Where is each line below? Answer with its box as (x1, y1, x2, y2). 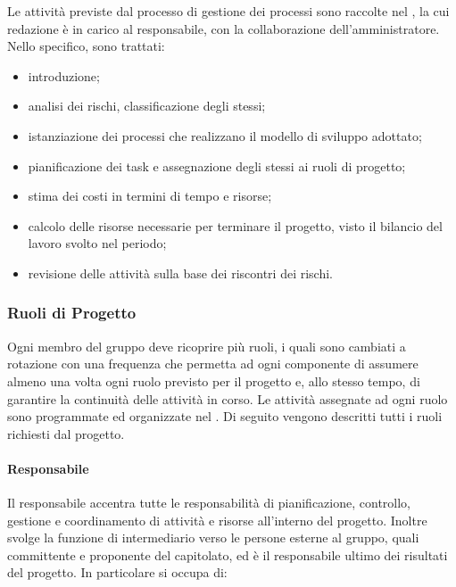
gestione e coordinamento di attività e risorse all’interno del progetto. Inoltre (7, 510, 427, 529)
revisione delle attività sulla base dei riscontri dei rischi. (28, 263, 334, 282)
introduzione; (28, 66, 100, 85)
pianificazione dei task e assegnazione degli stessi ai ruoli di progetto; (28, 156, 406, 175)
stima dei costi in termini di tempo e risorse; (28, 186, 272, 205)
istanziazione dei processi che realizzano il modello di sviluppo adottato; (28, 126, 422, 145)
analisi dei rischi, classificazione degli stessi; (28, 96, 266, 115)
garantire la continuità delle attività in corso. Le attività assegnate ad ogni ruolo (7, 389, 448, 408)
